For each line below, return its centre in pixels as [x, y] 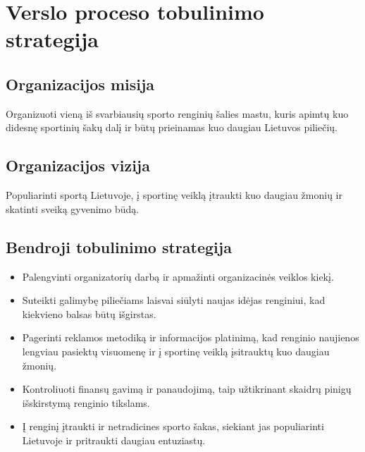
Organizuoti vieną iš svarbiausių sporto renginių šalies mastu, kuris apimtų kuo [177, 113]
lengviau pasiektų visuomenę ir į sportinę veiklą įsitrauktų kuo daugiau [176, 351]
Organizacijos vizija [78, 165]
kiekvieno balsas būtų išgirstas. [89, 313]
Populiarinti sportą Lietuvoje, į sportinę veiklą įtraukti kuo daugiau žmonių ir [174, 195]
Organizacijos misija [80, 84]
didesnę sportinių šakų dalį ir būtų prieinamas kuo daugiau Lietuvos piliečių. [172, 127]
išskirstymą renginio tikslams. [86, 402]
